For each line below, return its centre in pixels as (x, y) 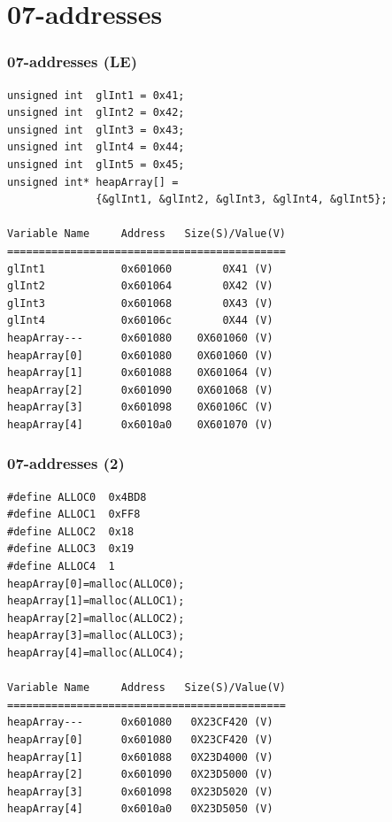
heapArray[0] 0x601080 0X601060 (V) (140, 355)
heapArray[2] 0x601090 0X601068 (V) (140, 390)
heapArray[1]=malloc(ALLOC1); (96, 601)
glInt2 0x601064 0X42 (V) (140, 286)
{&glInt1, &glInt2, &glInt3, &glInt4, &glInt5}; (242, 200)
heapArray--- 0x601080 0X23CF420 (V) (140, 722)
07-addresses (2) (66, 463)
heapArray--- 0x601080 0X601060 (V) (140, 338)
